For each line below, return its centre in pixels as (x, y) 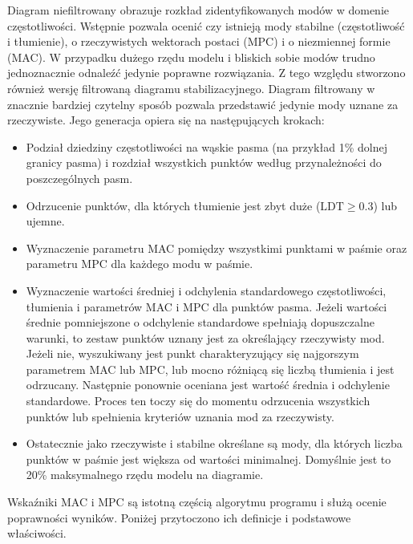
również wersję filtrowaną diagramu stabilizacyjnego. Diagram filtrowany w (191, 88)
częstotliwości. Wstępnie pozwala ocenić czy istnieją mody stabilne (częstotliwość (206, 25)
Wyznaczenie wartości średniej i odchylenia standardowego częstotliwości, (206, 290)
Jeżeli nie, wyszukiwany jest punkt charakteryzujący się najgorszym (192, 353)
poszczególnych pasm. (79, 178)
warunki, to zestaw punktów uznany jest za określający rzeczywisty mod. (205, 337)
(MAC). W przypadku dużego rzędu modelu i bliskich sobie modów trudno (191, 57)
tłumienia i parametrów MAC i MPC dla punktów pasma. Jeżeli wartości (206, 306)
